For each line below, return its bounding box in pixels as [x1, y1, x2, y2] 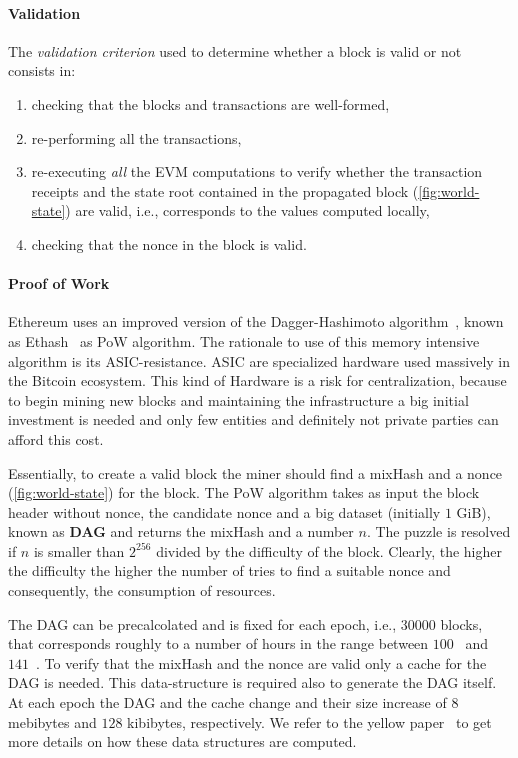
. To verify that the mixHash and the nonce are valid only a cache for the [36, 652, 487, 673]
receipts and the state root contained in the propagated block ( [31, 180, 419, 201]
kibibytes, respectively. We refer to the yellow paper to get [127, 711, 492, 732]
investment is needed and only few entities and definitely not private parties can [8, 409, 499, 430]
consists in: [8, 60, 76, 81]
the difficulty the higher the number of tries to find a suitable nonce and [8, 560, 451, 581]
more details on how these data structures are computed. [8, 731, 357, 752]
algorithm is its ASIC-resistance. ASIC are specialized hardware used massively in [8, 350, 511, 371]
